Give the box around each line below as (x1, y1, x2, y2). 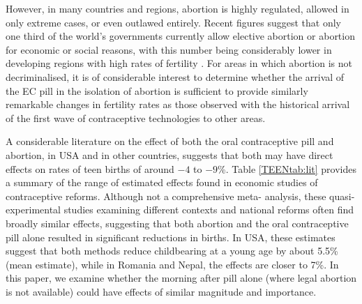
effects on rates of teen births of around (6, 161, 174, 176)
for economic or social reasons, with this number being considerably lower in (6, 42, 332, 56)
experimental (6, 202, 61, 217)
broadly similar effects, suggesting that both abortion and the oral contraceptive (6, 215, 349, 230)
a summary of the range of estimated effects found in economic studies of (6, 175, 318, 190)
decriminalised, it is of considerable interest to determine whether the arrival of (6, 69, 345, 84)
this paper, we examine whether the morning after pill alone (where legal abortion (6, 271, 357, 285)
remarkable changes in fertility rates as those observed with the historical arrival (6, 97, 350, 112)
